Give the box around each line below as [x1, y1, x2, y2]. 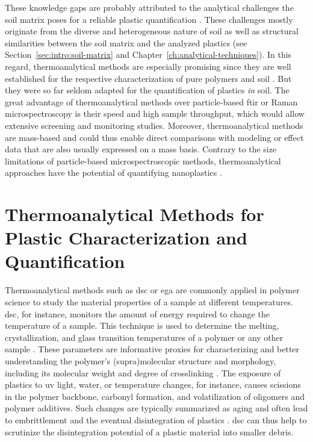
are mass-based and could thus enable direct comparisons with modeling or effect [5, 131, 304, 143]
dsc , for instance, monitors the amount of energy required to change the [5, 307, 270, 320]
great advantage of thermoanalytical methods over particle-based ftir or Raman [5, 95, 298, 108]
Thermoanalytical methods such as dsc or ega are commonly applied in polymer [5, 284, 300, 296]
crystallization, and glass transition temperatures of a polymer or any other [5, 331, 284, 343]
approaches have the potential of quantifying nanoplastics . [5, 166, 222, 179]
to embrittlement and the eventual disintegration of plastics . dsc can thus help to [5, 413, 307, 426]
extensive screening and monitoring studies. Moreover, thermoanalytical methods [5, 119, 303, 131]
